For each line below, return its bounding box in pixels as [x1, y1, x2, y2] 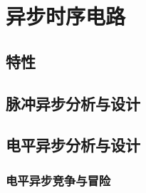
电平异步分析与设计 [6, 134, 140, 156]
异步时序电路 [6, 1, 126, 31]
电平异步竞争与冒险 [6, 171, 111, 189]
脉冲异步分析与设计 [6, 92, 140, 114]
